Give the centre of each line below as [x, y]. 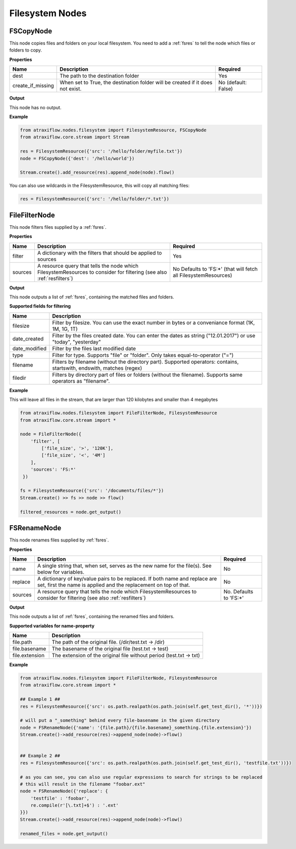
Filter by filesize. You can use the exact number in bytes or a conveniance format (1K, [154, 322]
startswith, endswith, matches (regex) [97, 368]
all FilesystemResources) [202, 275]
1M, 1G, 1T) [65, 329]
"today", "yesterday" [77, 342]
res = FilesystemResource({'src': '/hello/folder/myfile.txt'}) [101, 151]
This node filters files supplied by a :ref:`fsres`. [58, 227]
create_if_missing [33, 86]
